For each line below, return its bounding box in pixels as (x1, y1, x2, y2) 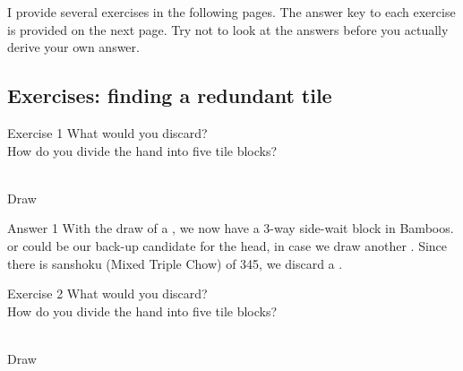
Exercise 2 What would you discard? (7, 284, 208, 303)
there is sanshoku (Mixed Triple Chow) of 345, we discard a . (7, 254, 343, 272)
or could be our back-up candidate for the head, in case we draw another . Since (7, 236, 448, 255)
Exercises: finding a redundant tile (7, 82, 332, 109)
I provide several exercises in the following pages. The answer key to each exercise (7, 3, 456, 21)
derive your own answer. (7, 38, 140, 56)
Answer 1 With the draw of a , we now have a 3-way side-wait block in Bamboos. (7, 219, 454, 237)
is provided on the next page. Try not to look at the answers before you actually (7, 20, 449, 39)
